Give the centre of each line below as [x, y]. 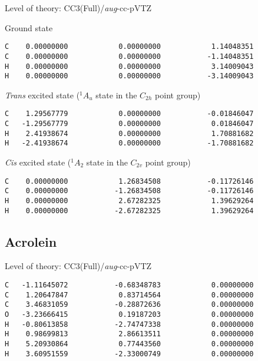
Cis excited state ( [38, 162]
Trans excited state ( [42, 95]
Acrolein [31, 241]
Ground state [29, 27]
